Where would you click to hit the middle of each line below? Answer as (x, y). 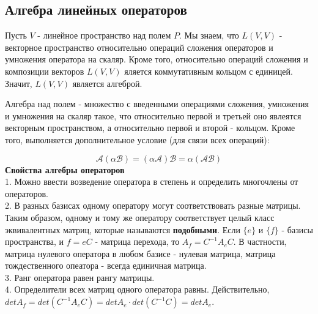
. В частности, (260, 241)
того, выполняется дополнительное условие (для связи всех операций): (137, 139)
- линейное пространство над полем (104, 35)
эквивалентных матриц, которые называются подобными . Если (123, 229)
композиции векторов (45, 71)
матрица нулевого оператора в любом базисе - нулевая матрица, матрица (140, 253)
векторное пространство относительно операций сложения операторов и (139, 47)
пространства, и (35, 241)
